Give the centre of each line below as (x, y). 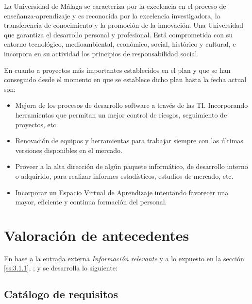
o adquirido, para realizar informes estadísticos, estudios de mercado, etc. (124, 176)
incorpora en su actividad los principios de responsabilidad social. (101, 53)
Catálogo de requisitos (61, 294)
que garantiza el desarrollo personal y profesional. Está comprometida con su (118, 34)
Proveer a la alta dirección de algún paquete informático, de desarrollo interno (132, 166)
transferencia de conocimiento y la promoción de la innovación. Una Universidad (124, 25)
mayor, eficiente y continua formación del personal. (91, 202)
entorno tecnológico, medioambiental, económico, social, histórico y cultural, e (120, 44)
